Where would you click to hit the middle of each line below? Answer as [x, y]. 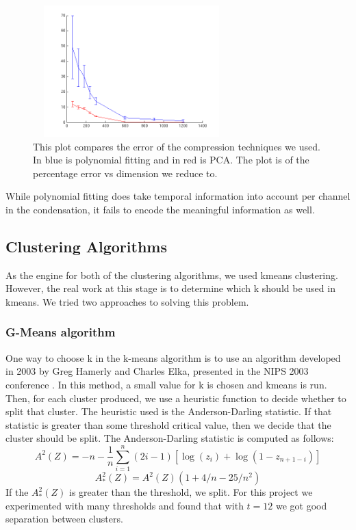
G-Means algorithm [61, 332]
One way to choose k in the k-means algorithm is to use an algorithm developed [173, 357]
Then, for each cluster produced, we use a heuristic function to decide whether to [176, 398]
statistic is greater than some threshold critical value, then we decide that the [168, 424]
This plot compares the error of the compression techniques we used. [177, 146]
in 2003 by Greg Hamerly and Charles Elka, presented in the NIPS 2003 [157, 371]
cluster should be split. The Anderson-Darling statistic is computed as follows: [170, 438]
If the [17, 492]
